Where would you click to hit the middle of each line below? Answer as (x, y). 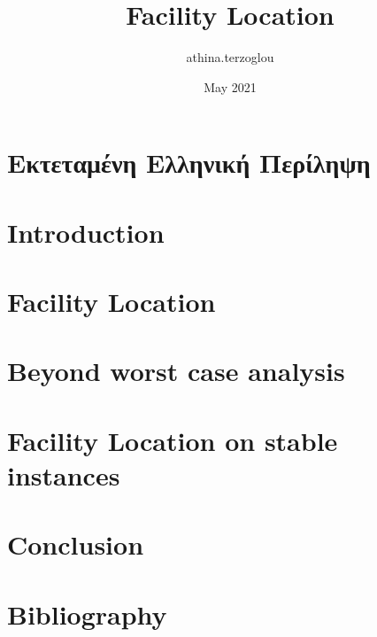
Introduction (86, 232)
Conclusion (76, 544)
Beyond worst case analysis (176, 371)
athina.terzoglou (230, 57)
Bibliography (87, 614)
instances (64, 475)
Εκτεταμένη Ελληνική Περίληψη (189, 163)
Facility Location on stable (173, 440)
